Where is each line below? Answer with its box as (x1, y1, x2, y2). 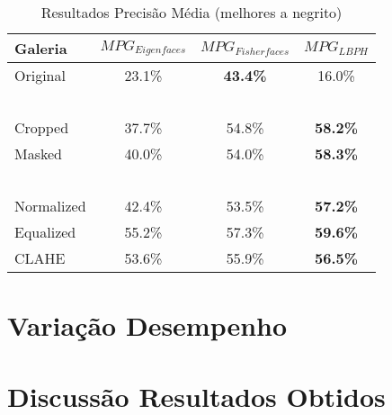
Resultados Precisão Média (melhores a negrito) (40, 2, 343, 23)
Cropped (14, 117, 69, 138)
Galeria (14, 38, 67, 59)
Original (14, 65, 66, 86)
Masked (14, 143, 62, 164)
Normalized (14, 195, 86, 216)
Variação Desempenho (7, 307, 288, 344)
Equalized (14, 221, 76, 242)
